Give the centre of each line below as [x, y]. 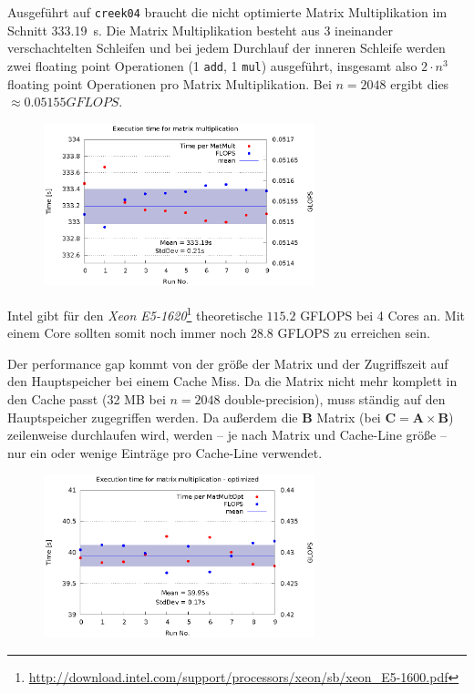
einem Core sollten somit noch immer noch [127, 333]
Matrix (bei [349, 417]
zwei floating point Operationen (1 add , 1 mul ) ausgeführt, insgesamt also [212, 65]
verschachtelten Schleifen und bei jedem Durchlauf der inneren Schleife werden [227, 48]
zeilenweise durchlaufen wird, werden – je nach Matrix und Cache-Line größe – [227, 435]
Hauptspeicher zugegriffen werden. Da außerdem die [153, 417]
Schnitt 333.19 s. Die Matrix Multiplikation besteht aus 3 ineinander [200, 30]
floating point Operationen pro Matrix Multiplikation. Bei [170, 83]
